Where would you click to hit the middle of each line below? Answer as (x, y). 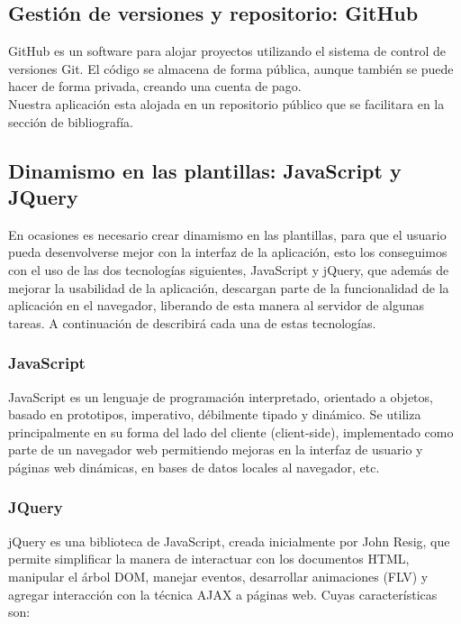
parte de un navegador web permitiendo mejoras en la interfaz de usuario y (216, 450)
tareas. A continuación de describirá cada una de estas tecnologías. (192, 322)
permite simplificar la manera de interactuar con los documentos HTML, (209, 559)
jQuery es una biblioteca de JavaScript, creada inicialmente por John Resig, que (229, 541)
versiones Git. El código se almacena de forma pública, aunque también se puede (231, 68)
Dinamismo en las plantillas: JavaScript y (205, 170)
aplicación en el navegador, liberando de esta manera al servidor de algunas (217, 305)
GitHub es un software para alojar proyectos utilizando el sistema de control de (227, 51)
